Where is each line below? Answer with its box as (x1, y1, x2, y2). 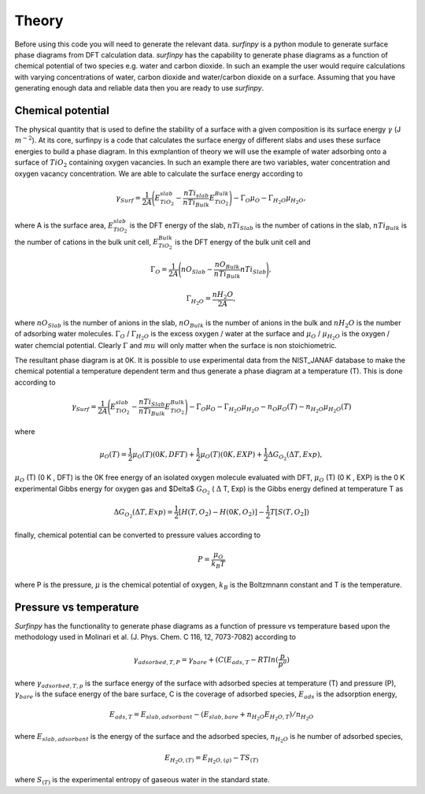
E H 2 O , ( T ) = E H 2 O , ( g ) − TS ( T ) (164, 753, 259, 766)
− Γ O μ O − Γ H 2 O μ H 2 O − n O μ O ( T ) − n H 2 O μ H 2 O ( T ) (189, 403, 352, 414)
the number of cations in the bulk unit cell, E (14, 237, 159, 247)
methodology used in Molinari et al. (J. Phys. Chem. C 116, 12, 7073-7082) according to (14, 633, 297, 642)
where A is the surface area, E (14, 221, 114, 230)
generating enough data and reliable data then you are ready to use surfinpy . (14, 83, 264, 93)
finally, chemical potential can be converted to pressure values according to (14, 530, 261, 540)
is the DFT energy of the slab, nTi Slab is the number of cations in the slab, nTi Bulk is (129, 221, 407, 232)
